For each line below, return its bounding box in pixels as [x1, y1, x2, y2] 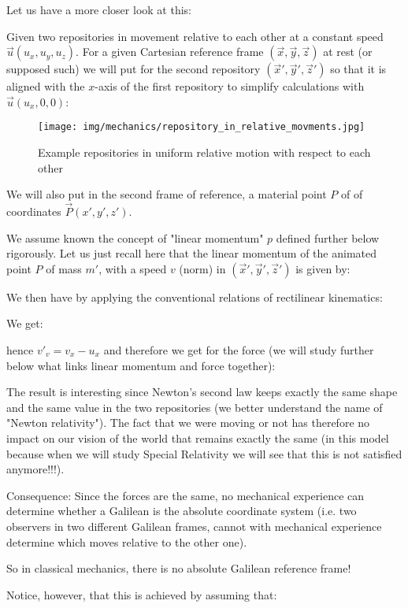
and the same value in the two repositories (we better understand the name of [6, 399, 383, 415]
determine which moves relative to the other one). [6, 533, 247, 550]
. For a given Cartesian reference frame [76, 43, 264, 60]
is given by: [295, 260, 351, 276]
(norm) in [179, 260, 226, 276]
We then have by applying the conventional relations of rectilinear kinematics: [6, 288, 383, 305]
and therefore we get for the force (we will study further [103, 342, 374, 358]
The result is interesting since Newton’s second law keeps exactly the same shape [6, 384, 398, 400]
